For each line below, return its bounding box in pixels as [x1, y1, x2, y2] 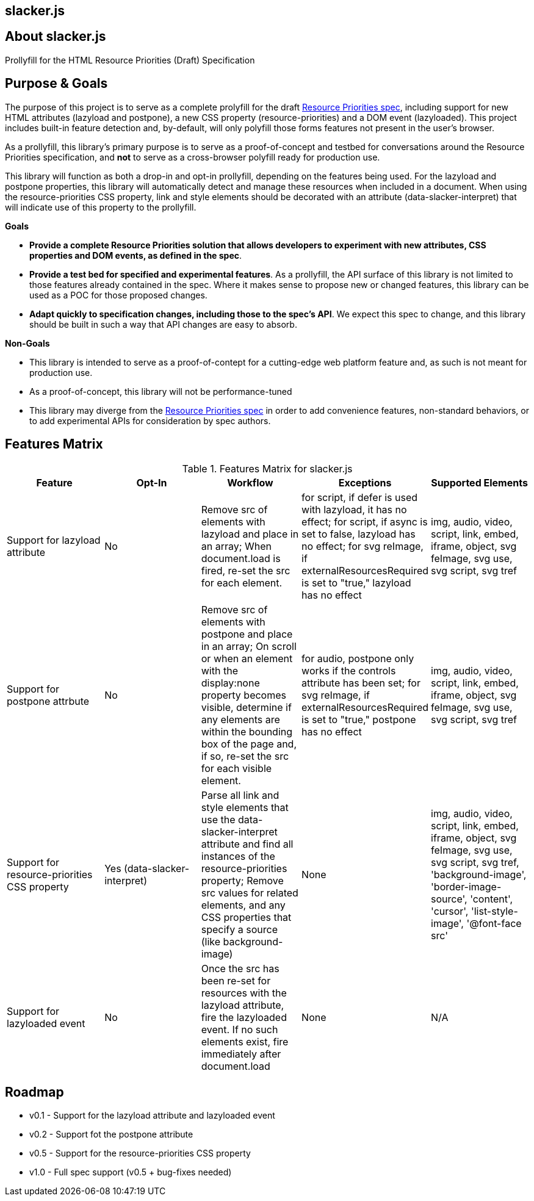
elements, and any [201, 898, 286, 911]
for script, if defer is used [301, 491, 418, 503]
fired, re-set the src [201, 564, 290, 577]
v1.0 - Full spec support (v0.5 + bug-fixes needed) [29, 1167, 232, 1178]
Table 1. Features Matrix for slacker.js [182, 462, 353, 475]
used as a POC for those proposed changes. [29, 289, 207, 300]
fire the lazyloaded [201, 1011, 287, 1023]
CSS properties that [201, 911, 292, 923]
